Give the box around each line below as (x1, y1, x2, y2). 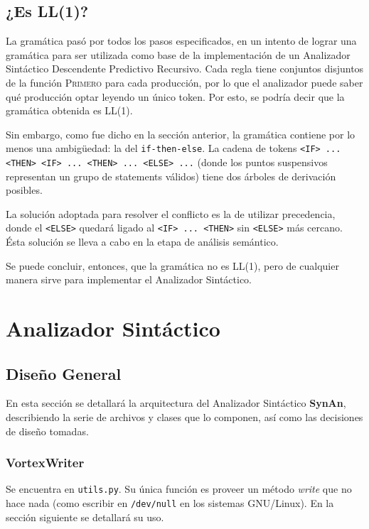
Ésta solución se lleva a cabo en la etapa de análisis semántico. (6, 234, 279, 249)
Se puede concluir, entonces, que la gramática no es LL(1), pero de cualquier (6, 258, 339, 273)
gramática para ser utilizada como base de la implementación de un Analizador (6, 47, 351, 62)
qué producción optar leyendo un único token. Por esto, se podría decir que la (6, 89, 345, 104)
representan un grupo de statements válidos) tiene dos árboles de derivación (6, 168, 336, 183)
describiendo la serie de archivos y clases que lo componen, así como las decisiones (6, 410, 363, 425)
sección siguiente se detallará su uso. (6, 509, 164, 524)
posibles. (6, 182, 43, 197)
